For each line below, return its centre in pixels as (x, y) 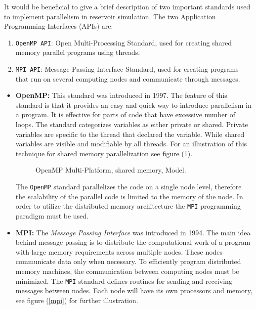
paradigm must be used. (52, 215)
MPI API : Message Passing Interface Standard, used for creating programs (127, 69)
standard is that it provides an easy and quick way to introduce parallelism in (133, 105)
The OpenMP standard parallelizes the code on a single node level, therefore (128, 187)
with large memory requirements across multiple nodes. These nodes (119, 251)
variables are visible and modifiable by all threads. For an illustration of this (131, 144)
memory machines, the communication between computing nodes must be (127, 271)
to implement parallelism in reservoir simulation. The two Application (110, 16)
